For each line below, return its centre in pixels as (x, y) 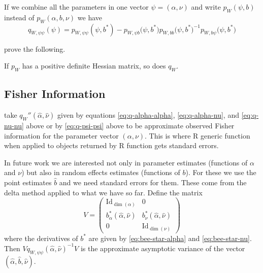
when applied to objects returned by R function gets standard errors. (111, 145)
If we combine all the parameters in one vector (76, 7)
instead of (19, 17)
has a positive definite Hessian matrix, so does (94, 66)
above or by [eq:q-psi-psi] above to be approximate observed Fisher (130, 125)
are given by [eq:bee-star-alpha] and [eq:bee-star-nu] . (170, 238)
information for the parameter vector (61, 135)
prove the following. (35, 48)
